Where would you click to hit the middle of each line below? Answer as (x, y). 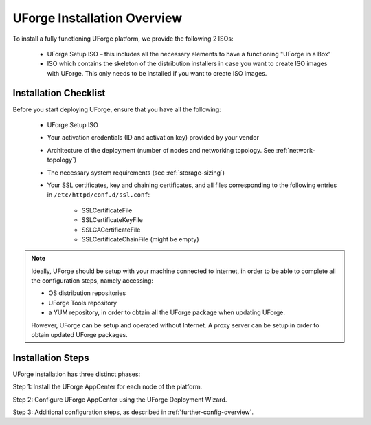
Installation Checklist (59, 93)
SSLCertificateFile (107, 210)
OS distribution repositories (87, 293)
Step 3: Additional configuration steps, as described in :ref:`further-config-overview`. (133, 412)
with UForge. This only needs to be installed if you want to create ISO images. (157, 73)
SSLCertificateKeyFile (112, 220)
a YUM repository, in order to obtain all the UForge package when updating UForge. (167, 312)
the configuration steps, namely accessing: (92, 281)
